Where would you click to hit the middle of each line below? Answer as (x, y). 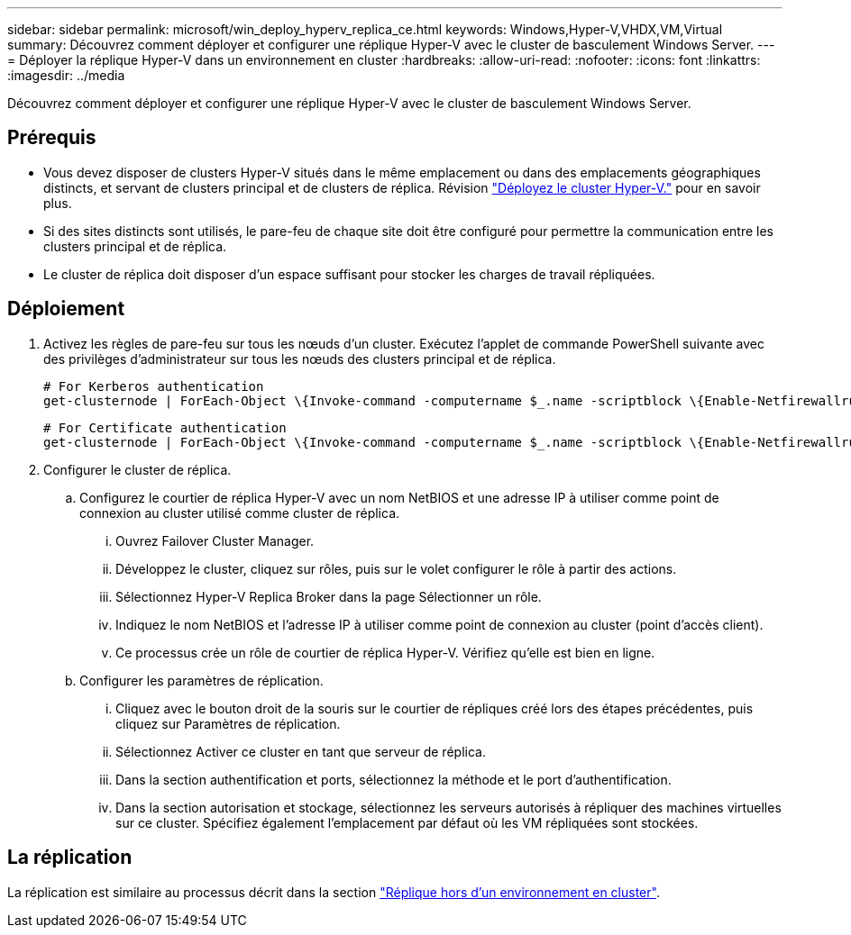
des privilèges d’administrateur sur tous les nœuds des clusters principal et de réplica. (300, 359)
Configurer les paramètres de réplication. (201, 680)
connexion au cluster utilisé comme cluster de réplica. (240, 513)
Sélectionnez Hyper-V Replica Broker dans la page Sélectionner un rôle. (329, 596)
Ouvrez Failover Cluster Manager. (215, 540)
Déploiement (66, 309)
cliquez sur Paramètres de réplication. (228, 723)
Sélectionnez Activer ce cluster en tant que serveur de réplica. (301, 751)
